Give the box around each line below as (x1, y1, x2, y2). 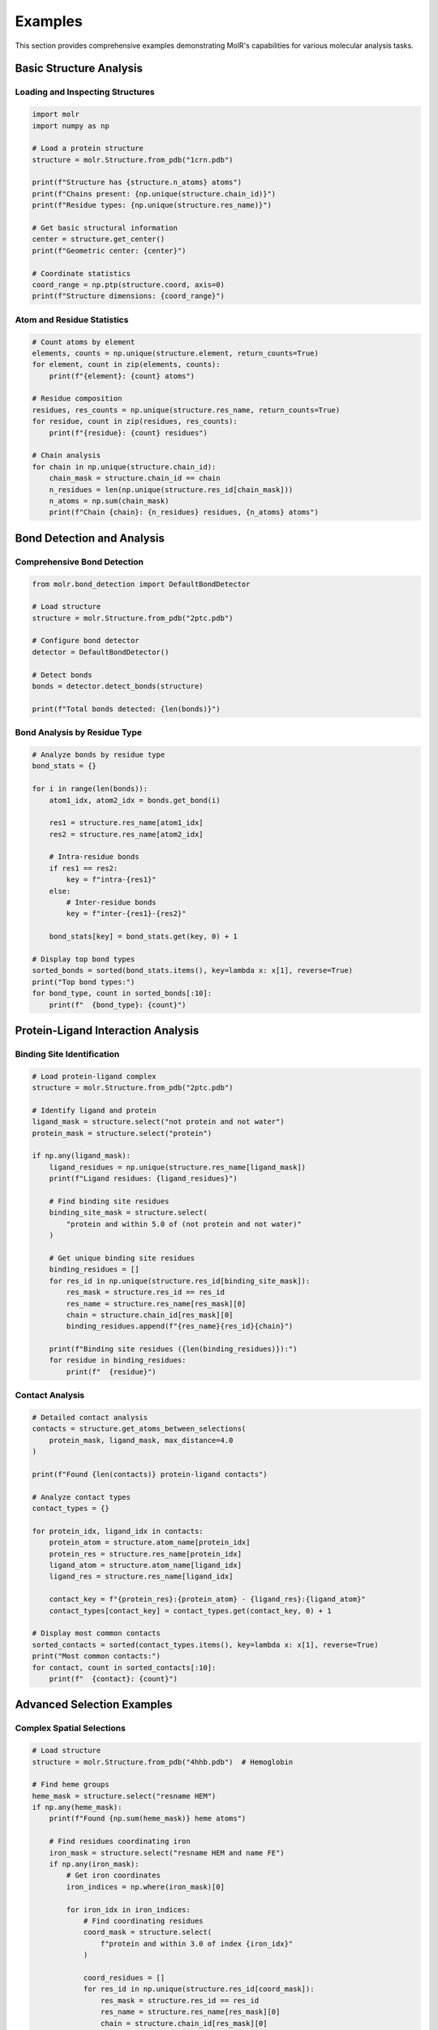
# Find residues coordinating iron (49, 1837, 191, 1846)
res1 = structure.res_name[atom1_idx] (49, 818, 204, 827)
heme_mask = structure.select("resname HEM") (32, 1791, 217, 1800)
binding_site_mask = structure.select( (49, 1208, 208, 1217)
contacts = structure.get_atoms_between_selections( (32, 1424, 247, 1433)
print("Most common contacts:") (32, 1652, 161, 1661)
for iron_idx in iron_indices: (66, 1905, 191, 1914)
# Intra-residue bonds (49, 853, 140, 862)
